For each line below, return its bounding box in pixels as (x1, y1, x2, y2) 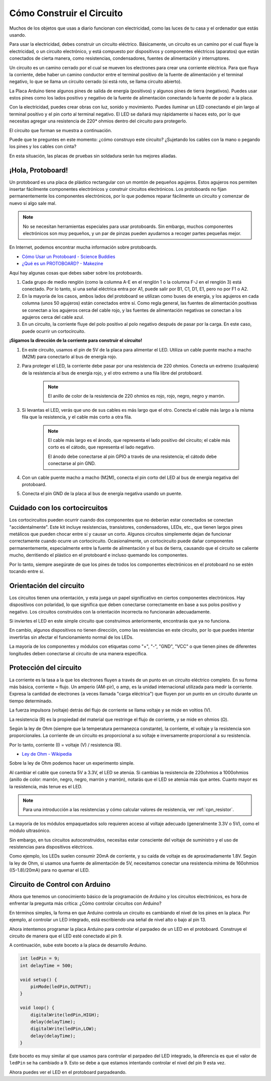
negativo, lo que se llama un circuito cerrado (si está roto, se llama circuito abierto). (9, 78, 182, 85)
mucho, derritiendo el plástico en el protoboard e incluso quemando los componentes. (9, 552, 188, 558)
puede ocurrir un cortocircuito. (22, 328, 86, 334)
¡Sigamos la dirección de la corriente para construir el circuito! (9, 337, 143, 343)
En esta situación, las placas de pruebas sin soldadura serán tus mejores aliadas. (9, 153, 177, 159)
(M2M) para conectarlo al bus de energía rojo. (22, 353, 117, 359)
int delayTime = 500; (20, 963, 73, 969)
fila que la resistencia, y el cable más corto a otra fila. (22, 414, 132, 420)
